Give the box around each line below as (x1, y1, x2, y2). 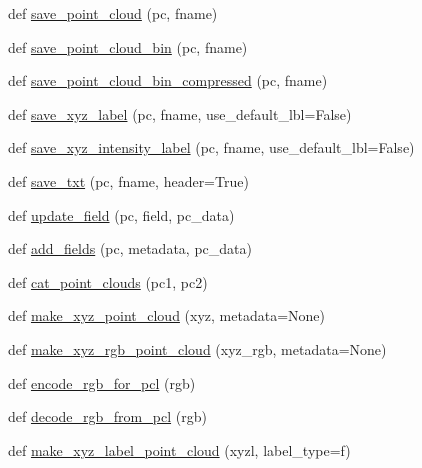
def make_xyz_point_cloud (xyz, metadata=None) (8, 305, 325, 326)
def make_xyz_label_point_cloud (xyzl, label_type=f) (8, 439, 351, 460)
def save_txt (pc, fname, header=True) (8, 170, 249, 191)
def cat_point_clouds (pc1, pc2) (8, 271, 208, 292)
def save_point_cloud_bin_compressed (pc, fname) (8, 70, 328, 91)
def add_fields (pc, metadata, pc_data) (8, 238, 252, 259)
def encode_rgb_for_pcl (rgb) (8, 372, 196, 393)
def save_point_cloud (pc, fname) (8, 3, 218, 23)
